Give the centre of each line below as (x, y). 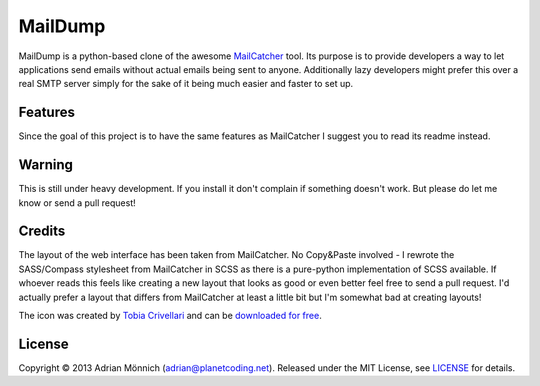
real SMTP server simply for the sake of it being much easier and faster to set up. (186, 84)
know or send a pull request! (77, 202)
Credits (42, 231)
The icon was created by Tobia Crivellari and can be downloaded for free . (170, 315)
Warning (46, 165)
